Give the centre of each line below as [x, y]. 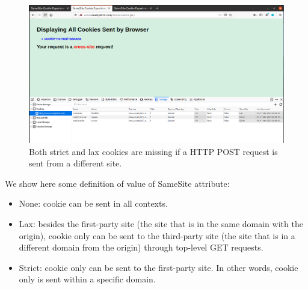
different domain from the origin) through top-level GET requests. [141, 247]
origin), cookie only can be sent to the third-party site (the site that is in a [157, 235]
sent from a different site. [75, 163]
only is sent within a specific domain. [87, 279]
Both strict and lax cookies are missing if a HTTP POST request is [153, 151]
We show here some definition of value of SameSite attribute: [117, 183]
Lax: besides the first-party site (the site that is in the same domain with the [161, 223]
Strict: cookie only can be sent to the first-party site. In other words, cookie [159, 267]
